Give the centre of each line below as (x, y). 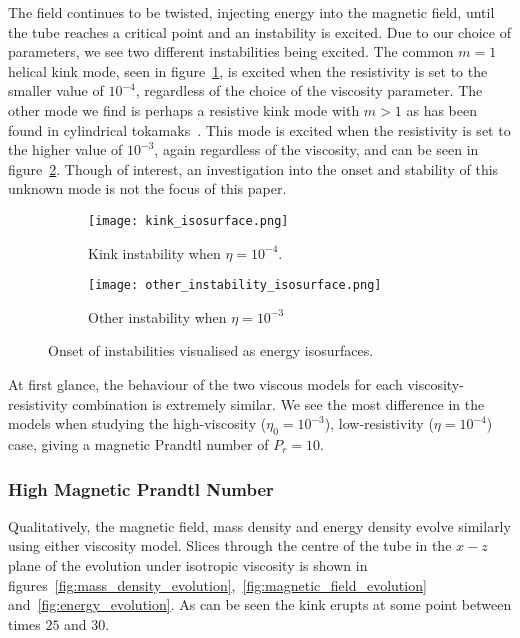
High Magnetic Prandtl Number (141, 488)
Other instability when (157, 316)
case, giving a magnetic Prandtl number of (138, 444)
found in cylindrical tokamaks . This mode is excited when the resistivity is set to (259, 129)
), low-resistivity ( (379, 423)
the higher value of (65, 149)
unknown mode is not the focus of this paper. (147, 188)
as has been (442, 109)
